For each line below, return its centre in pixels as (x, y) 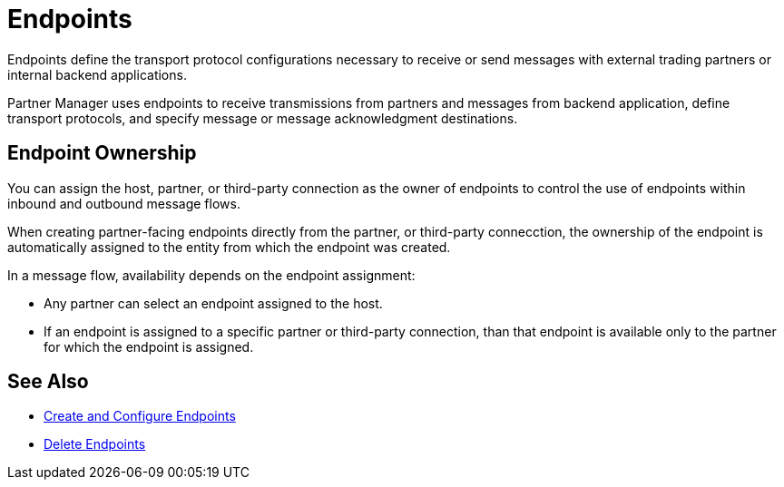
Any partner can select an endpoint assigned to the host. (213, 303)
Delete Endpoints (95, 444)
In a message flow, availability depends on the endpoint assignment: (211, 275)
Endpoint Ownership (102, 153)
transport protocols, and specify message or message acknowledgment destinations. (263, 118)
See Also (48, 382)
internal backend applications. (97, 74)
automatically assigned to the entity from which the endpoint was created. (229, 247)
